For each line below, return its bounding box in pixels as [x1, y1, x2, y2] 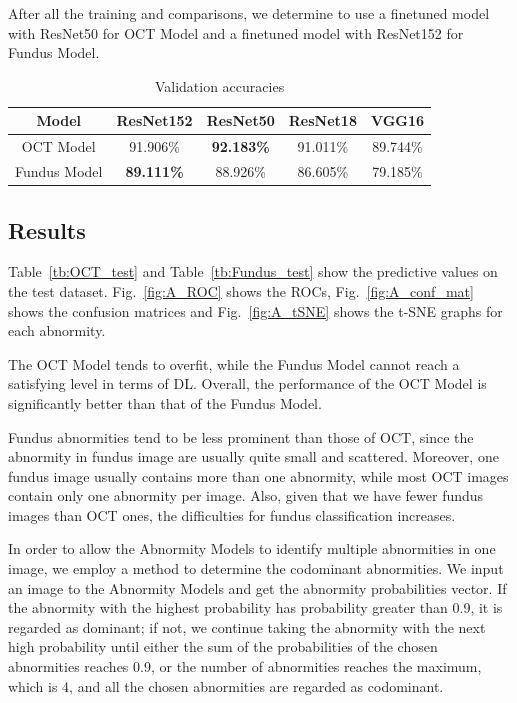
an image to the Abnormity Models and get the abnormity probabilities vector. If [8, 577, 507, 598]
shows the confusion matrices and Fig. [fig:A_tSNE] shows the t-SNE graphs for [8, 300, 503, 321]
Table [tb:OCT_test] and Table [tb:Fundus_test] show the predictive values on [8, 261, 498, 282]
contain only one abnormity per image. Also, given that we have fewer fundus [8, 485, 484, 506]
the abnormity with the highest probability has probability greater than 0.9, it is [8, 597, 503, 618]
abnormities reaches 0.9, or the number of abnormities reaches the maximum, [8, 656, 482, 677]
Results [8, 214, 86, 245]
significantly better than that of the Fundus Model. [8, 392, 322, 413]
